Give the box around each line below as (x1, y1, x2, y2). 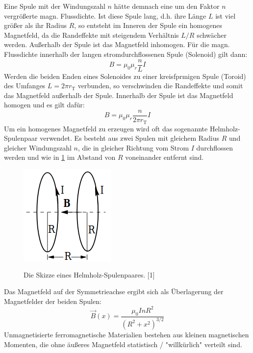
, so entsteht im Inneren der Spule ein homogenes (74, 20, 223, 30)
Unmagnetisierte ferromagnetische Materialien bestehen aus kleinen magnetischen (4, 329, 249, 339)
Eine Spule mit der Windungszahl (4, 1, 105, 11)
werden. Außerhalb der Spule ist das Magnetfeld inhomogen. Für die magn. (4, 39, 230, 50)
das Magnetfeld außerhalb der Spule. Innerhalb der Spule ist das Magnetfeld (4, 90, 233, 100)
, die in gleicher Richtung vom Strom (77, 142, 189, 152)
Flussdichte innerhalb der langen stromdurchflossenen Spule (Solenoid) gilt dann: (4, 49, 248, 59)
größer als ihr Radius (4, 20, 67, 30)
